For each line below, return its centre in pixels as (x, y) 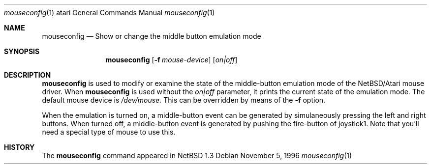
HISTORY (19, 147)
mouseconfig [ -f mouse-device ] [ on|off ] (171, 60)
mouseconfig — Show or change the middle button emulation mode (152, 36)
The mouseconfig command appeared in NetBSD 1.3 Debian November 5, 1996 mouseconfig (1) (197, 155)
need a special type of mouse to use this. (109, 132)
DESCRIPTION (28, 75)
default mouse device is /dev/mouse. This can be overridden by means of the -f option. (184, 100)
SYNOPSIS (22, 51)
